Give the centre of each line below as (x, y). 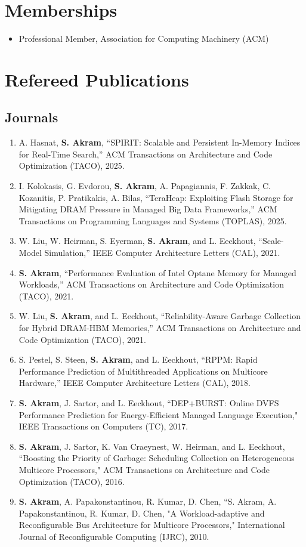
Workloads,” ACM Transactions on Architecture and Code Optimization (151, 284)
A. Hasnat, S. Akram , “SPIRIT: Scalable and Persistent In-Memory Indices (160, 142)
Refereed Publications (97, 79)
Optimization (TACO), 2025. (72, 166)
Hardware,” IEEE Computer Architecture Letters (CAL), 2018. (135, 383)
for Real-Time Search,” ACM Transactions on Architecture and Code (146, 154)
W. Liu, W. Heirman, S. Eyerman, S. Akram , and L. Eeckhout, (137, 241)
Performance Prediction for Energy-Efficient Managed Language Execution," (158, 414)
